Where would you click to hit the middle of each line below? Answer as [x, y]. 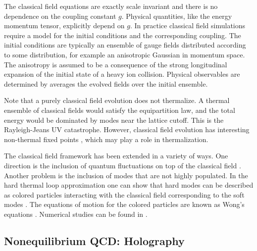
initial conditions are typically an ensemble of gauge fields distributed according [125, 45]
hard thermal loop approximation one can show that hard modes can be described [129, 185]
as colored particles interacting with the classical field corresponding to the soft [124, 194]
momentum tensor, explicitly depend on [64, 25]
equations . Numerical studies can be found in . [76, 214]
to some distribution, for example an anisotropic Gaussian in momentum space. [125, 54]
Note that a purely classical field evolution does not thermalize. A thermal [117, 100]
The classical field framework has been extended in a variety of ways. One [116, 156]
